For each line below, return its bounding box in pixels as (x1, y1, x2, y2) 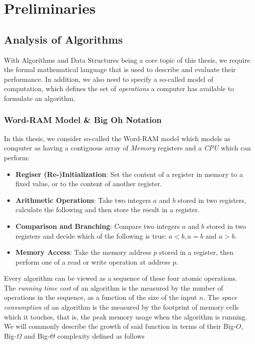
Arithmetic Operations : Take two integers (15, 195, 151, 205)
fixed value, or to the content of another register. (15, 178, 162, 189)
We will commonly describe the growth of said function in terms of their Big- (4, 321, 236, 331)
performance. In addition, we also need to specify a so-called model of (4, 74, 213, 84)
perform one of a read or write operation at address (15, 256, 171, 267)
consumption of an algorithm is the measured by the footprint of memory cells (4, 302, 239, 312)
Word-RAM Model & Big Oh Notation (4, 114, 162, 126)
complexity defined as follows (57, 330, 145, 341)
